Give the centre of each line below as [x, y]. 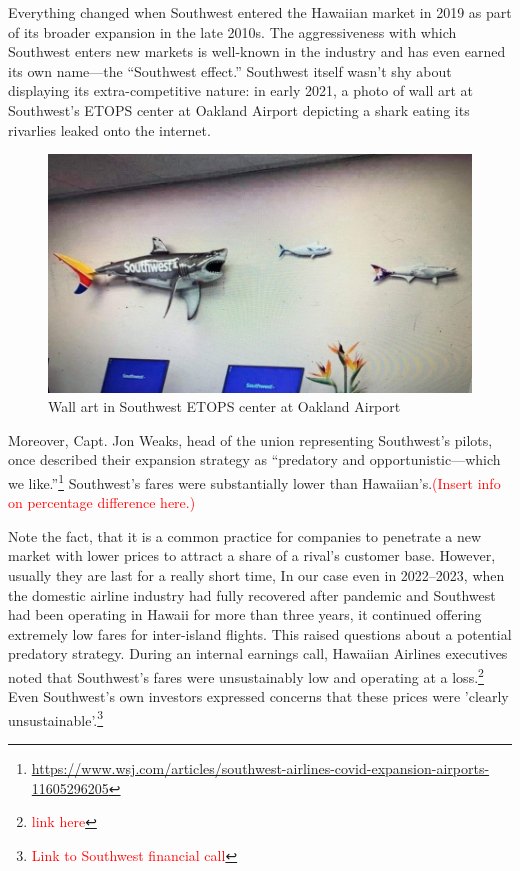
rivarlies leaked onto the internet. [109, 129]
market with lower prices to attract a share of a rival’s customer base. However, [252, 555]
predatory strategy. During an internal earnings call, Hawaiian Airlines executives [258, 653]
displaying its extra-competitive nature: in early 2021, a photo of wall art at [241, 90]
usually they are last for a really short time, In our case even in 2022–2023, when [256, 574]
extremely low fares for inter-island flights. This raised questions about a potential [260, 633]
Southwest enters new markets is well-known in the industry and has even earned [257, 51]
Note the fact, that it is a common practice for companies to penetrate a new [245, 535]
